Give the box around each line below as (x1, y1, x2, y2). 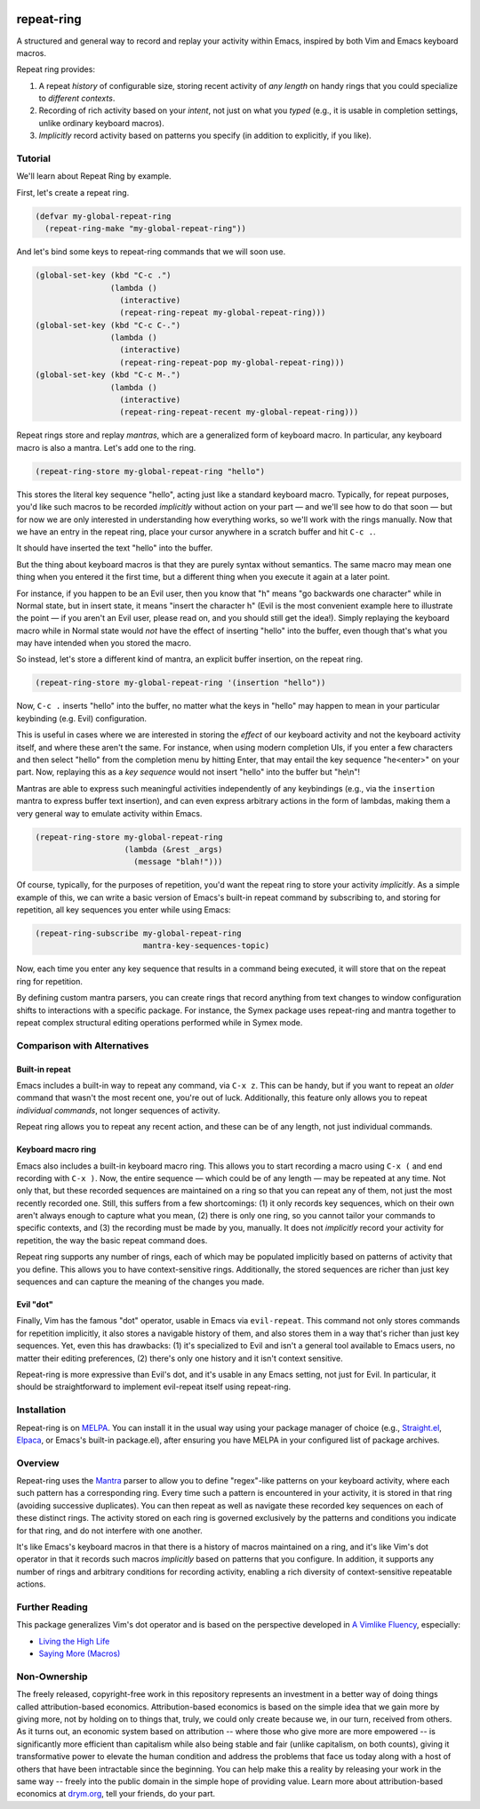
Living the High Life (38, 1636, 110, 1646)
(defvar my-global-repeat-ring (35, 211, 172, 221)
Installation (16, 1403, 67, 1416)
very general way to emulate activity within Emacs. (16, 808, 203, 818)
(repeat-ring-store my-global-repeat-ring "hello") (35, 466, 266, 476)
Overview (16, 1457, 60, 1469)
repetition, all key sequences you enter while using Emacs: (16, 904, 231, 915)
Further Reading (16, 1601, 88, 1613)
